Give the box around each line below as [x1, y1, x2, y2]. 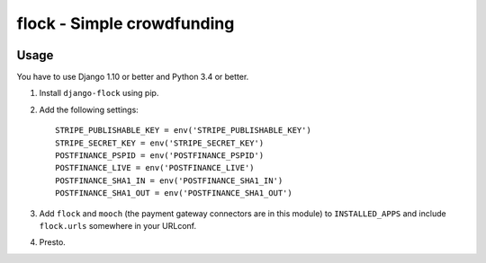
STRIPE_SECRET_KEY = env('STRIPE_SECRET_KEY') [55, 137, 265, 148]
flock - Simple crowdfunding [16, 13, 235, 33]
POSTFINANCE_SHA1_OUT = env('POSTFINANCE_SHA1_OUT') [55, 188, 292, 198]
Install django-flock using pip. [39, 88, 159, 99]
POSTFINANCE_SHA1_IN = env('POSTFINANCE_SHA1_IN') [55, 175, 283, 186]
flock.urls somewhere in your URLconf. [39, 220, 197, 231]
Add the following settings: [39, 104, 139, 115]
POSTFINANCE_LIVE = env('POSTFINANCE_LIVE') [55, 162, 256, 173]
